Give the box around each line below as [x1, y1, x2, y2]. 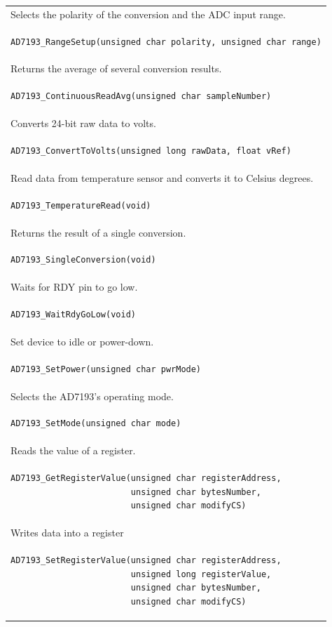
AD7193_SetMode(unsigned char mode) [11, 418, 181, 429]
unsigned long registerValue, [130, 569, 272, 579]
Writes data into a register [11, 525, 124, 540]
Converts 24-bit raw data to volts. [11, 116, 156, 131]
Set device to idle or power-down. [11, 334, 154, 348]
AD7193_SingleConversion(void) [11, 255, 156, 265]
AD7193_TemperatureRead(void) [11, 200, 151, 211]
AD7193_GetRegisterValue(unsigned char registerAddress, [11, 473, 282, 484]
